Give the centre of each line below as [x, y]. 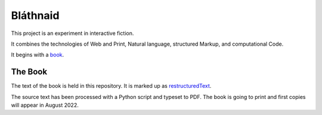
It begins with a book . [38, 55]
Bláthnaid [35, 15]
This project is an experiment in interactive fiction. [72, 33]
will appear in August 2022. [45, 105]
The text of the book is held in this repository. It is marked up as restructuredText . [111, 86]
